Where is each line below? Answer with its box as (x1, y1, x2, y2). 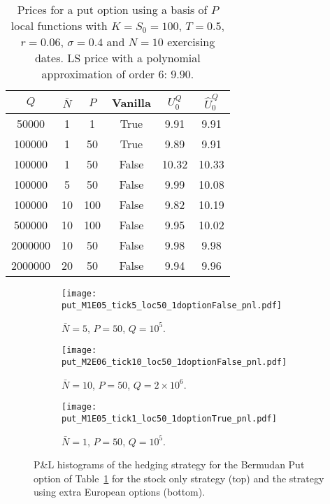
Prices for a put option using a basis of (17, 1, 208, 17)
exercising (167, 34, 215, 50)
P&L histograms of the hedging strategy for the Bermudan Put (34, 457, 305, 472)
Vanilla (112, 94, 151, 110)
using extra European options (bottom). (34, 484, 206, 499)
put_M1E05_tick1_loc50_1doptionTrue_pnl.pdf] (62, 413, 277, 424)
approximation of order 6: (41, 66, 167, 82)
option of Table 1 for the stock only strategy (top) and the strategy (34, 470, 324, 485)
